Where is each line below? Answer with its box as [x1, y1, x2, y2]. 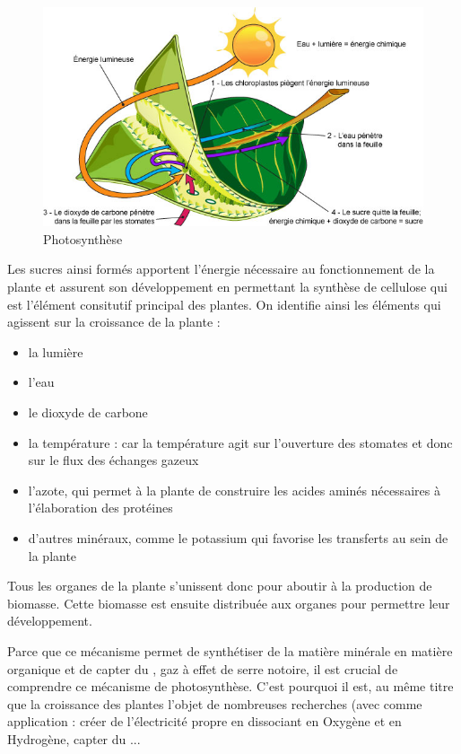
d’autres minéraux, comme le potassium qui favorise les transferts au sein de [28, 528, 448, 547]
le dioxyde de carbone [28, 402, 148, 421]
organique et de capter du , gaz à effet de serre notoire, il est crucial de [7, 659, 398, 678]
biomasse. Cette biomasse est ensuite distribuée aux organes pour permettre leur [7, 593, 450, 612]
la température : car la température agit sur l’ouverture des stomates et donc [28, 433, 453, 452]
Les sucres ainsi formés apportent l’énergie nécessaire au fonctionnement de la [7, 259, 435, 278]
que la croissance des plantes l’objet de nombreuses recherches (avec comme [7, 694, 422, 713]
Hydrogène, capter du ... [7, 729, 141, 748]
